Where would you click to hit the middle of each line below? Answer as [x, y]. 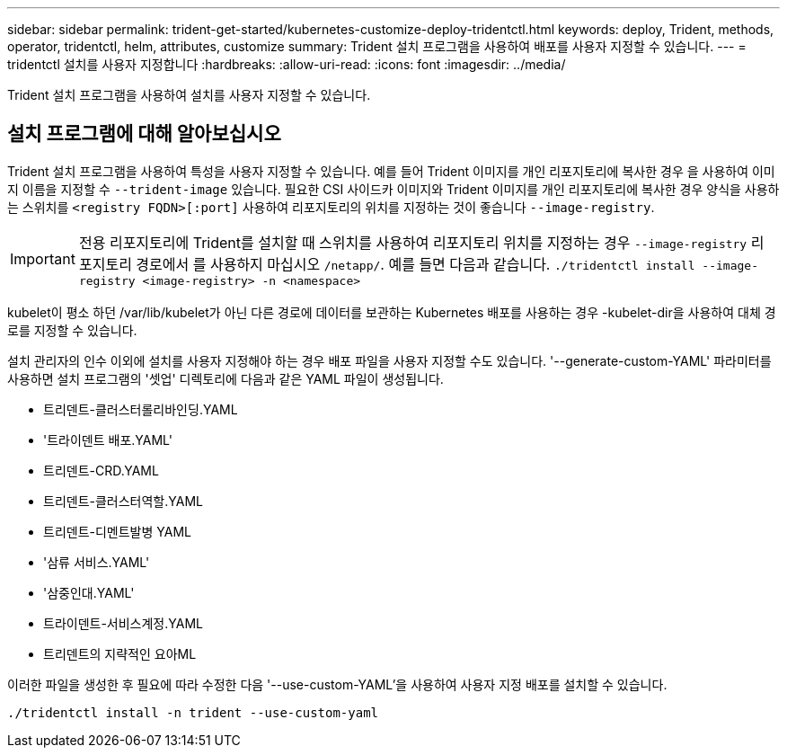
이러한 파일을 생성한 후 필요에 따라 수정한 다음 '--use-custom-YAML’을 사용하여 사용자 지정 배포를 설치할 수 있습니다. [337, 684]
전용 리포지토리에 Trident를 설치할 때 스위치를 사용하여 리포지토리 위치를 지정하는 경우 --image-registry [413, 242]
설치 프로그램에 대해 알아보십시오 [144, 134]
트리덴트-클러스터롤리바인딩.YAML [141, 409]
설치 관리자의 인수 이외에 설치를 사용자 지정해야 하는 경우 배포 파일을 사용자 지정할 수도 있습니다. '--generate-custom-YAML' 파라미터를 [389, 360]
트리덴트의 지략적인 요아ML [120, 653]
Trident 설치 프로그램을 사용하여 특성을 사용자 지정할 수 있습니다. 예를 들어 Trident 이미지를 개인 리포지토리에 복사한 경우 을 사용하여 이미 [391, 171]
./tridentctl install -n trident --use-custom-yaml [193, 712]
